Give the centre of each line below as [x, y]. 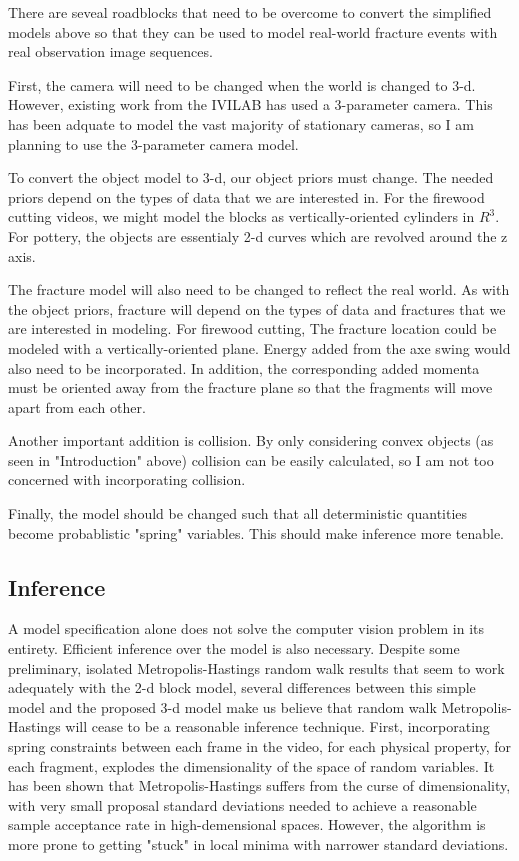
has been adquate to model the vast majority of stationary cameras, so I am [241, 123]
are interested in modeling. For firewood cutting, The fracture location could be [252, 328]
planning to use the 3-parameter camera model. [153, 143]
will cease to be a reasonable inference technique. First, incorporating [277, 726]
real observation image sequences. [110, 51]
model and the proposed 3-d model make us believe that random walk [222, 706]
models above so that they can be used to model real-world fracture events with [253, 31]
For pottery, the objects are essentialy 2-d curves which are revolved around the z [258, 235]
